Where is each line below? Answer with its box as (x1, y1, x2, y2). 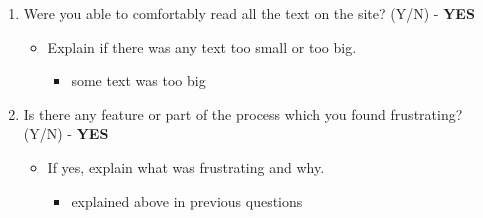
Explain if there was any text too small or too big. (47, 36, 357, 57)
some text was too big (71, 70, 206, 91)
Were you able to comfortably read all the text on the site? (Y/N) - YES (23, 3, 475, 23)
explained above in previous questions (71, 190, 303, 211)
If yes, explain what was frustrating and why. (47, 156, 325, 177)
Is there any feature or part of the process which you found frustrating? (23, 103, 463, 124)
